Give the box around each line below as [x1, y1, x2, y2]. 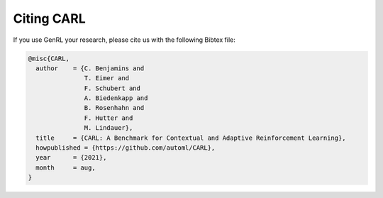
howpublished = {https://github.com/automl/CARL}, [35, 144, 216, 152]
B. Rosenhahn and [84, 104, 145, 112]
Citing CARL [13, 11, 86, 26]
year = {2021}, [35, 153, 107, 162]
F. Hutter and [84, 114, 133, 122]
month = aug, [35, 163, 96, 172]
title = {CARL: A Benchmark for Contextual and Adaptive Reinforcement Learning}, [35, 133, 347, 142]
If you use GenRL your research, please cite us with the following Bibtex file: [13, 35, 235, 44]
